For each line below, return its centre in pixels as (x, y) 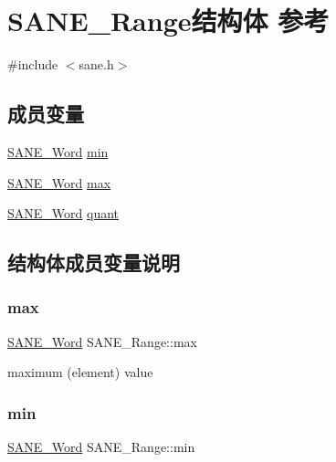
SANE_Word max (59, 182)
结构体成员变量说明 (94, 262)
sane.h (96, 64)
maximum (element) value (80, 372)
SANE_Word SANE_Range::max (102, 341)
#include (33, 64)
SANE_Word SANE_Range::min (101, 447)
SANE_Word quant (63, 213)
